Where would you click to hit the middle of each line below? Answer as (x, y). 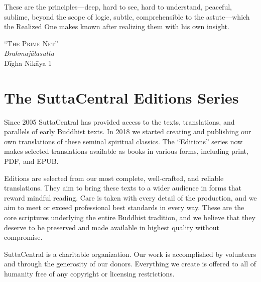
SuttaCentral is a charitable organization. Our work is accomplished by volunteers (130, 254)
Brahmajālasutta (29, 53)
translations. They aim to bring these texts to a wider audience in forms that (123, 188)
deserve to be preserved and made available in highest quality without (112, 227)
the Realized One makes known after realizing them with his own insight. (117, 26)
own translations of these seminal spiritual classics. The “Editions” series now (123, 141)
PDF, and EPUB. (31, 161)
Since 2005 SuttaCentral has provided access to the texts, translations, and (119, 121)
